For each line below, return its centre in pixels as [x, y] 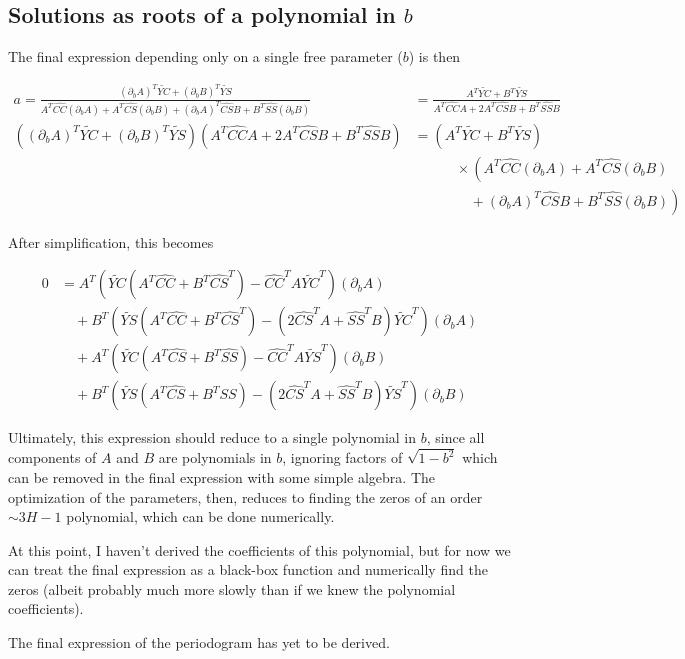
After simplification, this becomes [111, 241]
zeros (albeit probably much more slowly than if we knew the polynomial [232, 588]
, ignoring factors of [342, 457]
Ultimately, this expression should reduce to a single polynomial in [212, 437]
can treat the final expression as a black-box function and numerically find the [248, 569]
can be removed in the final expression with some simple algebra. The [221, 476]
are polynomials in [215, 457]
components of [52, 457]
